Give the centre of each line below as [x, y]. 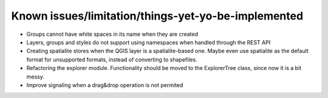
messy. [36, 77]
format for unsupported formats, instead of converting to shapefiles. [112, 59]
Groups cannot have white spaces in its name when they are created [112, 34]
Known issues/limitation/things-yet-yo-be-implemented [157, 16]
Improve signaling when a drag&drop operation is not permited [105, 85]
